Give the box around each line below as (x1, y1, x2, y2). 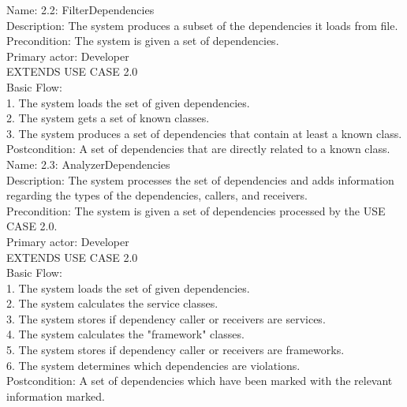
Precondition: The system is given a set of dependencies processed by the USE (6, 202, 386, 218)
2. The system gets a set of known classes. (6, 110, 210, 126)
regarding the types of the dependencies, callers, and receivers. (6, 187, 308, 203)
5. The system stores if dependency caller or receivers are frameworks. (6, 342, 345, 358)
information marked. (6, 387, 105, 404)
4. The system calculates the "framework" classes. (6, 326, 245, 342)
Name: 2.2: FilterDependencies (6, 2, 155, 17)
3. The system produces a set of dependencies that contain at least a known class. (6, 125, 402, 141)
